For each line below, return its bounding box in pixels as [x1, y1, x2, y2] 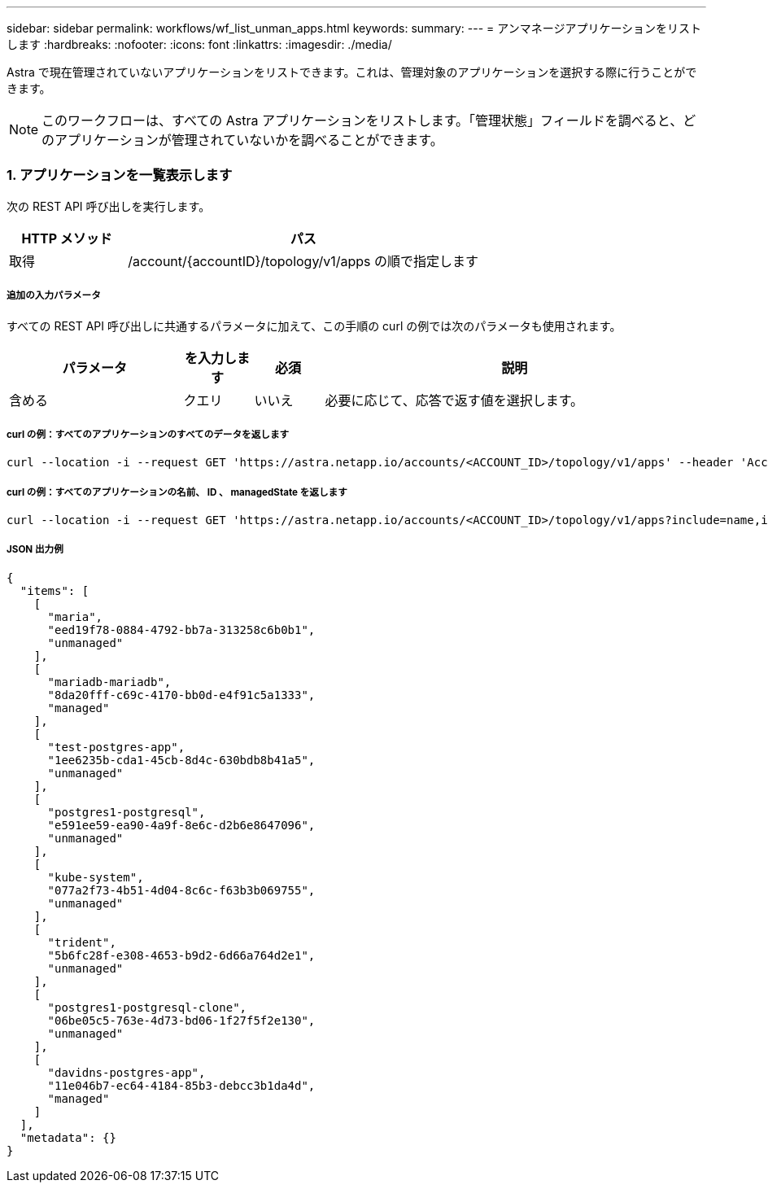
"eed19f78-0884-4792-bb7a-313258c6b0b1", [47, 623, 316, 636]
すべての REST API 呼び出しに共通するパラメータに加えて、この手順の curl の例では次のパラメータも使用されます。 [7, 318, 622, 333]
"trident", [47, 935, 116, 949]
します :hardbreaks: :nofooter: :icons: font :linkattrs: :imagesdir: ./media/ [7, 37, 392, 51]
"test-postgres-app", [47, 740, 185, 754]
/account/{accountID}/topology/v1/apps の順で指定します [128, 252, 479, 269]
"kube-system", [47, 870, 144, 884]
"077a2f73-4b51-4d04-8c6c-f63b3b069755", [47, 883, 316, 897]
